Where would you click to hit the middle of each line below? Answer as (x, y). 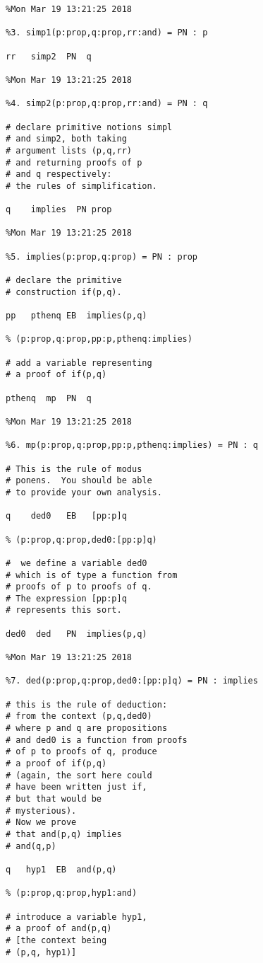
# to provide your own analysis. (84, 492)
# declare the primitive (64, 281)
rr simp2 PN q (49, 56)
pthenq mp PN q (49, 398)
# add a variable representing (79, 363)
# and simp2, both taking (66, 139)
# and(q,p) (31, 846)
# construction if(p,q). (64, 292)
